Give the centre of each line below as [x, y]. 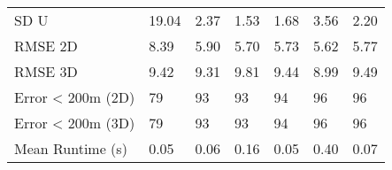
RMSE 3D [46, 71]
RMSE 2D [46, 46]
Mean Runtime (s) [71, 148]
